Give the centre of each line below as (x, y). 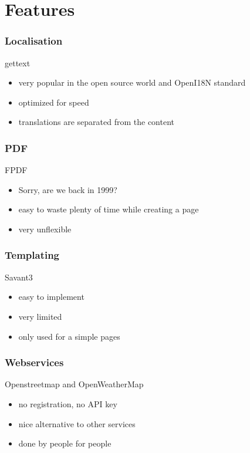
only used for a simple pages (69, 336)
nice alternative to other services (77, 423)
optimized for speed (54, 102)
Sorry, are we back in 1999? (68, 189)
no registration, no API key (68, 403)
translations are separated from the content (97, 122)
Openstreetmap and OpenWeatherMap (74, 384)
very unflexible (45, 229)
